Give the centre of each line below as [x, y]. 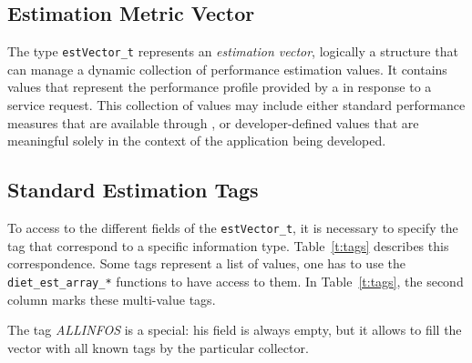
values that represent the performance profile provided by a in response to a [220, 87]
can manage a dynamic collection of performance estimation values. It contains [227, 69]
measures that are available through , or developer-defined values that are [213, 122]
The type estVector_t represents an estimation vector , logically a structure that [233, 51]
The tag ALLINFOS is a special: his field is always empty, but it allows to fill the [235, 330]
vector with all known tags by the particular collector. [158, 347]
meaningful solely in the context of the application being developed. [197, 141]
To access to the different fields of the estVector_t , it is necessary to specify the [233, 228]
